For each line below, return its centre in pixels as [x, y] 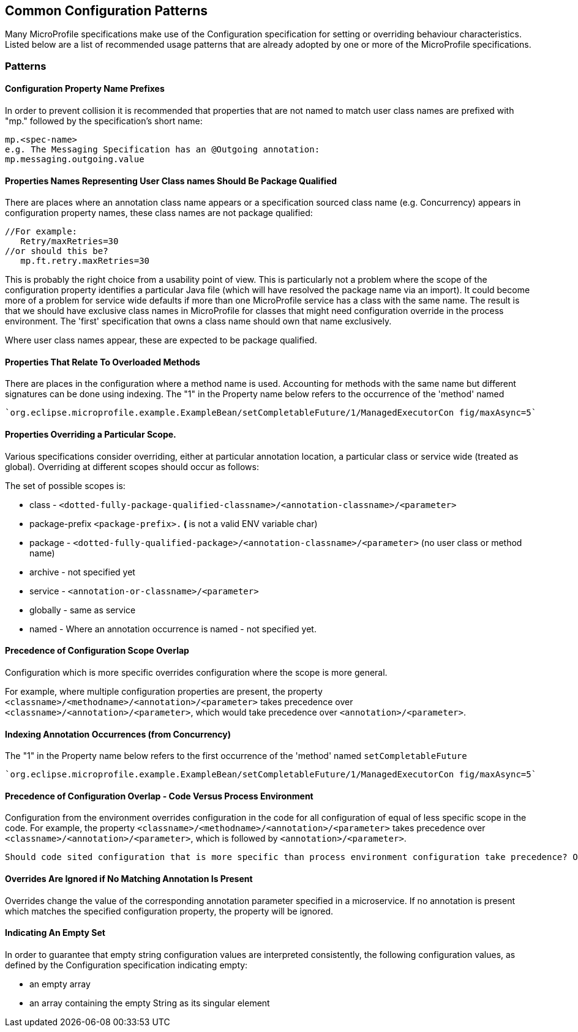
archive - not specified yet [82, 572]
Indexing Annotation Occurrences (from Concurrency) [118, 734]
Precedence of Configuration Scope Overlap [97, 651]
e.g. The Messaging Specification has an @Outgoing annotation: [163, 150]
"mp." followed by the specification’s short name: [104, 121]
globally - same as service [83, 610]
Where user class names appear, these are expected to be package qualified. [161, 340]
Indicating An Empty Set [55, 933]
